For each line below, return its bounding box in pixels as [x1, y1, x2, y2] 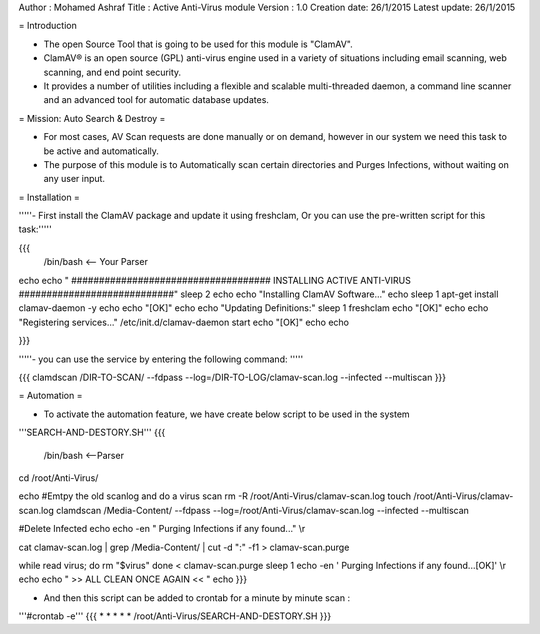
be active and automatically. [43, 145, 160, 157]
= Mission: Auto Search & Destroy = [18, 112, 166, 124]
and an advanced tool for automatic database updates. [43, 94, 270, 106]
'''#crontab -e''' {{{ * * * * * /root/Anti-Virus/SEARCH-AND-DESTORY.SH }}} [18, 610, 332, 622]
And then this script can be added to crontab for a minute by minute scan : [43, 591, 350, 604]
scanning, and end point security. [43, 66, 182, 78]
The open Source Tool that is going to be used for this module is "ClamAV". [43, 38, 354, 50]
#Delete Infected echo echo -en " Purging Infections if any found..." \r [18, 523, 306, 535]
